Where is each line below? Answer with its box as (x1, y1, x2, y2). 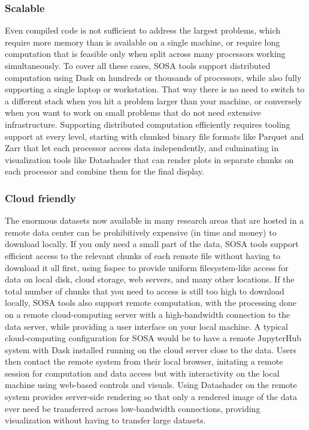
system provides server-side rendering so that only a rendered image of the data (5, 390, 297, 403)
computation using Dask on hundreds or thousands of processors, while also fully (5, 71, 302, 83)
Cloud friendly (5, 190, 76, 205)
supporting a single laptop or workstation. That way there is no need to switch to (5, 83, 305, 95)
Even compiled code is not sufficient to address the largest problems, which (5, 24, 281, 37)
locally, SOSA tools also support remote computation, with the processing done (5, 296, 297, 309)
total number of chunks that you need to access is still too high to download (5, 284, 284, 297)
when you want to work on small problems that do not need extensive (5, 106, 261, 119)
